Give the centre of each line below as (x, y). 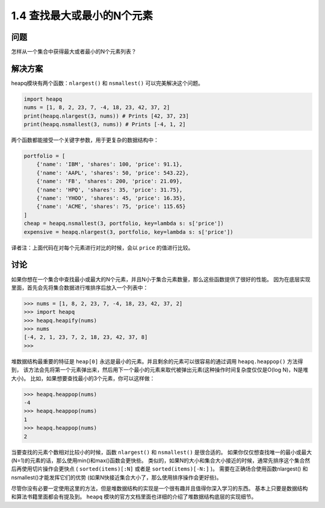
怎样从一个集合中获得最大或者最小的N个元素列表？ (74, 52)
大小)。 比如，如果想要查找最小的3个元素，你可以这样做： (83, 378)
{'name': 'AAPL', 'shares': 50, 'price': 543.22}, (113, 173)
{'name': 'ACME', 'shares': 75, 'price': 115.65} (111, 207)
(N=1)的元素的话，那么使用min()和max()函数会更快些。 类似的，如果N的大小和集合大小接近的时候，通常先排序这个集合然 (161, 460)
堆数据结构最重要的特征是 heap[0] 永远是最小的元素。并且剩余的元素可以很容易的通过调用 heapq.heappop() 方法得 (157, 361)
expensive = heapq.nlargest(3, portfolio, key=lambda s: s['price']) (128, 232)
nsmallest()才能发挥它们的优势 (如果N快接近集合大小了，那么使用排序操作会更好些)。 (116, 477)
